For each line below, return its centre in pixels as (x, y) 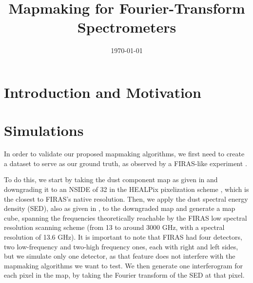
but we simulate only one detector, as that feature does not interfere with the (120, 256)
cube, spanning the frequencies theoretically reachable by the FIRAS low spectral (126, 217)
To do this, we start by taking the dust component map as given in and (111, 179)
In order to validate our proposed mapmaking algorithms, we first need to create (124, 154)
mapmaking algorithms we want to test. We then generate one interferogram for (123, 265)
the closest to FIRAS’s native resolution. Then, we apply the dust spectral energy (126, 198)
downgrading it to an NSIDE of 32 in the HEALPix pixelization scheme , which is (126, 189)
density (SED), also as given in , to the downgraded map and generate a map (120, 208)
